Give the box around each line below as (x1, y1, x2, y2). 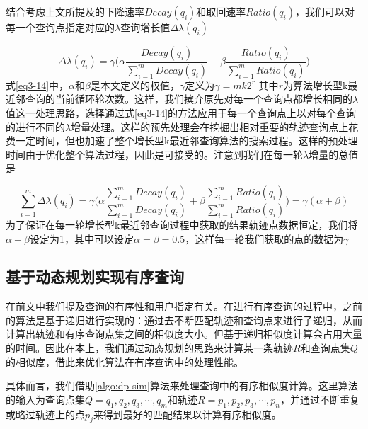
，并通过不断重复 (280, 391, 360, 406)
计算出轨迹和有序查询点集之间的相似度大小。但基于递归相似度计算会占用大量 (6, 326, 362, 341)
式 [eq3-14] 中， (6, 77, 69, 92)
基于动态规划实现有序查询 (6, 265, 184, 287)
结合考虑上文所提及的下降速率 (6, 4, 144, 18)
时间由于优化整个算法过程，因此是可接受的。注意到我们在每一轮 (6, 147, 303, 161)
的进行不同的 (6, 119, 65, 134)
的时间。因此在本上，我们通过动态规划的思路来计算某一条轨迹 (6, 341, 293, 355)
